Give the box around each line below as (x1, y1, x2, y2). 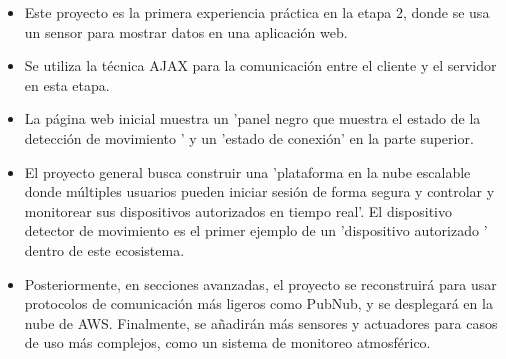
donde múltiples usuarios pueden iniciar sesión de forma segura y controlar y (24, 181, 495, 202)
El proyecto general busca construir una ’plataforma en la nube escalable (24, 161, 471, 182)
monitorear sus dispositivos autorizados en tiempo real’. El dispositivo (24, 200, 453, 221)
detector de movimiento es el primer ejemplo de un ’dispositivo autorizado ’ (24, 220, 488, 241)
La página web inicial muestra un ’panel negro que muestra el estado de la (24, 108, 481, 129)
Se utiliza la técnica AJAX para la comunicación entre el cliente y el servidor (24, 55, 497, 76)
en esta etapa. (24, 74, 110, 95)
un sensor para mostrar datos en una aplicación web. (24, 21, 348, 42)
